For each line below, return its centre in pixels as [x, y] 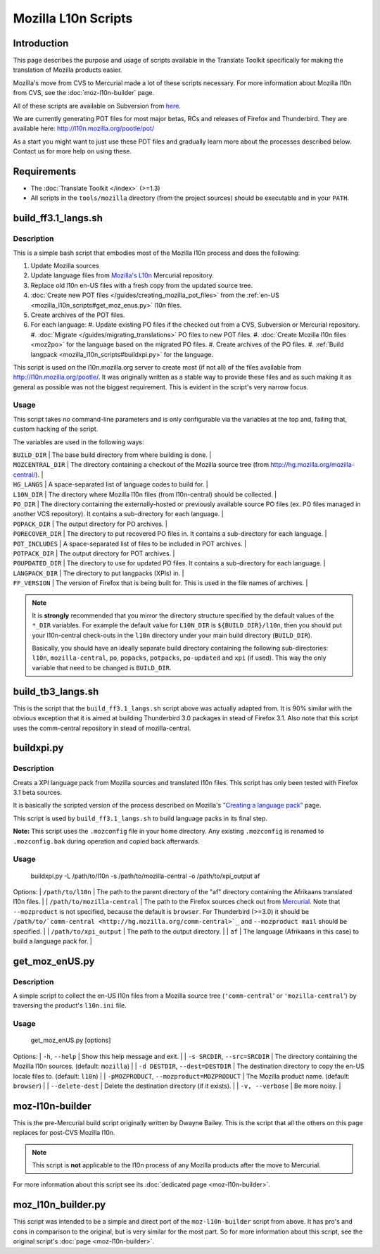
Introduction [41, 43]
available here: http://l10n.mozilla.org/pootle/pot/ [84, 128]
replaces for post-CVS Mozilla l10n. [64, 1133]
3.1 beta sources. [38, 793]
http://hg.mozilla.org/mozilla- [313, 465]
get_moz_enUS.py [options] [71, 1040]
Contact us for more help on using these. [72, 151]
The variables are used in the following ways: [78, 442]
